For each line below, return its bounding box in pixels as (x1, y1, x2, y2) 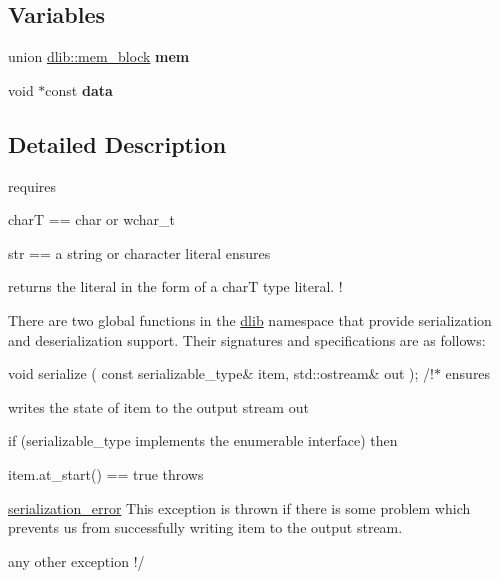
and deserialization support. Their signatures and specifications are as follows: (8, 329, 486, 350)
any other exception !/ (8, 550, 145, 571)
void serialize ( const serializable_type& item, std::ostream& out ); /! (8, 363, 434, 384)
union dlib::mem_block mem (8, 46, 190, 67)
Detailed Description (8, 128, 227, 159)
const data (45, 79, 113, 100)
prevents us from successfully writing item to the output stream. (8, 517, 403, 538)
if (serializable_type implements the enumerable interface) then (8, 430, 398, 451)
